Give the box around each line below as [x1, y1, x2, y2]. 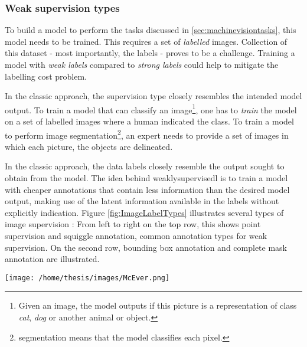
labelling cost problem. [5, 70, 87, 82]
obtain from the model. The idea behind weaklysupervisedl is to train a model [5, 172, 288, 184]
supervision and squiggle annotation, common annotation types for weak [5, 230, 267, 242]
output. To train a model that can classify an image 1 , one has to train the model [5, 102, 297, 116]
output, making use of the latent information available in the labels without [5, 195, 279, 207]
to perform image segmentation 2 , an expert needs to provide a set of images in [5, 127, 289, 141]
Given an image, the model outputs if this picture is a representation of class [18, 299, 297, 312]
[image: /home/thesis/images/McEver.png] [5, 273, 170, 282]
